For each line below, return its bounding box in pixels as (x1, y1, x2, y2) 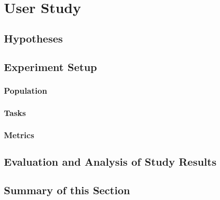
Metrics (4, 129, 34, 141)
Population (4, 84, 47, 96)
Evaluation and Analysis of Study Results (4, 154, 217, 169)
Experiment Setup (4, 59, 97, 74)
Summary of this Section (4, 182, 130, 197)
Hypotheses (4, 30, 63, 45)
